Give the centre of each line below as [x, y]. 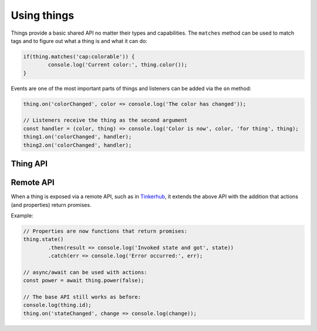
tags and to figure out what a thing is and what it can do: [79, 41]
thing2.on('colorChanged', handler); [77, 145]
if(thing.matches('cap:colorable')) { [79, 56]
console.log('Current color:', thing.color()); [118, 65]
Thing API [29, 164]
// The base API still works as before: [82, 297]
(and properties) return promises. [51, 205]
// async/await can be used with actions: [85, 272]
